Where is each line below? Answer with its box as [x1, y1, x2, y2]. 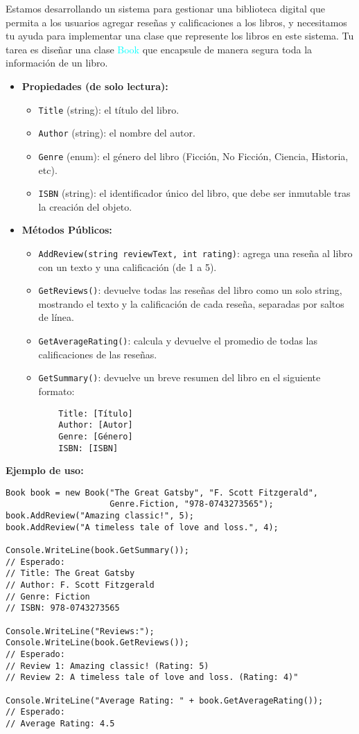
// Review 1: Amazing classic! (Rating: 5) [6, 661, 209, 671]
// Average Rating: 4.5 [6, 718, 115, 728]
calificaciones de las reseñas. [38, 347, 157, 361]
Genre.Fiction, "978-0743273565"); [110, 499, 274, 509]
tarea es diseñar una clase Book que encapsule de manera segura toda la [6, 42, 313, 56]
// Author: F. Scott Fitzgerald [6, 580, 155, 591]
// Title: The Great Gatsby [6, 568, 135, 579]
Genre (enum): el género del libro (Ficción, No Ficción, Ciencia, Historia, [38, 148, 349, 163]
